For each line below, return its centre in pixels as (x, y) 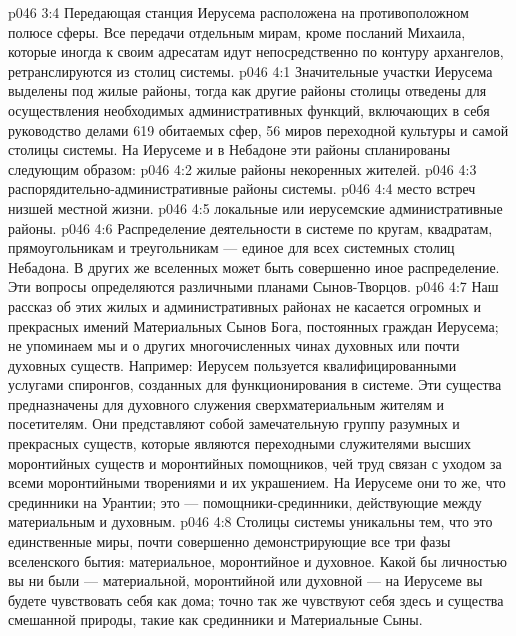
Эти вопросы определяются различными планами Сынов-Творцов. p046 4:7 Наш (253, 286)
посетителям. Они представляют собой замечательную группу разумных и (234, 423)
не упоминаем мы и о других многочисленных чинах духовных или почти (234, 345)
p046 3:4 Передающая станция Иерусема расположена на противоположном (238, 12)
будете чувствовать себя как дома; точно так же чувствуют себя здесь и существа (256, 599)
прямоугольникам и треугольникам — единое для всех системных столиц (231, 247)
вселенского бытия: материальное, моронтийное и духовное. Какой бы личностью (258, 560)
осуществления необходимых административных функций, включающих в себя (249, 109)
